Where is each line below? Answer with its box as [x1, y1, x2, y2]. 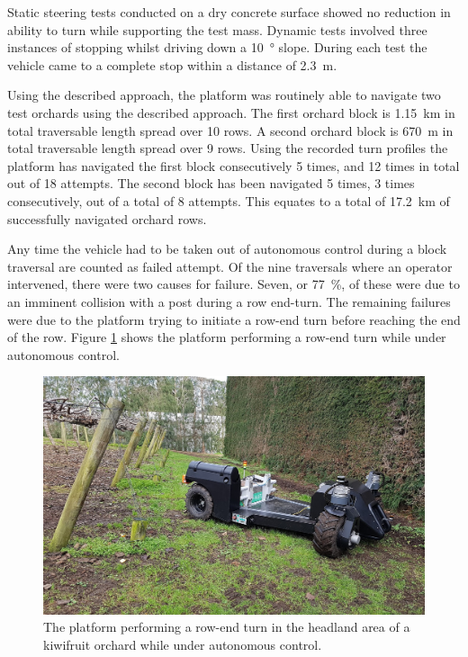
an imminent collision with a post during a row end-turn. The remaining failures [7, 292, 451, 310]
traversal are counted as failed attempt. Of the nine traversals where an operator [7, 256, 453, 275]
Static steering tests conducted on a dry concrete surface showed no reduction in [7, 3, 451, 21]
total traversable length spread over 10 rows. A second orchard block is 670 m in [7, 121, 454, 139]
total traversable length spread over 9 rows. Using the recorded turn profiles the [7, 139, 448, 157]
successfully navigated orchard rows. [7, 209, 207, 228]
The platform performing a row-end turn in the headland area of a [43, 617, 410, 636]
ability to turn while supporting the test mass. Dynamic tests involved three [7, 20, 427, 39]
